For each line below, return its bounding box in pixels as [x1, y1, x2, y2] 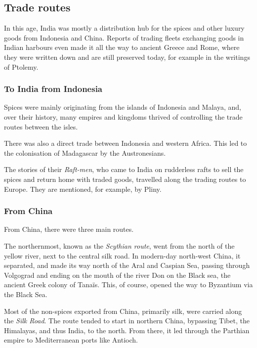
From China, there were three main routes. [4, 224, 134, 234]
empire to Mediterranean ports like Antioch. [4, 335, 138, 345]
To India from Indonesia [4, 83, 103, 95]
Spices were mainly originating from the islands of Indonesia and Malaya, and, [4, 102, 241, 112]
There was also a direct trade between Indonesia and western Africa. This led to [4, 138, 247, 148]
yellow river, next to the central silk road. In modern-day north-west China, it [4, 250, 241, 261]
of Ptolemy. [4, 61, 39, 72]
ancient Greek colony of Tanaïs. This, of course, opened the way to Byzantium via [4, 279, 253, 290]
